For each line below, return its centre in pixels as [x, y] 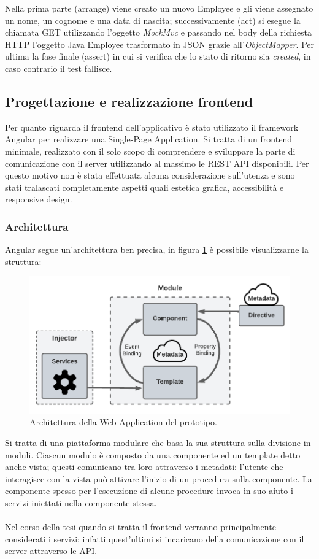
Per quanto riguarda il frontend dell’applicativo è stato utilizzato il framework [152, 127]
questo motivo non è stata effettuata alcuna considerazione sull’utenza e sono [150, 175]
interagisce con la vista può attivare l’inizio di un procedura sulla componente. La [159, 478]
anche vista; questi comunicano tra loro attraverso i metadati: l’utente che [144, 467]
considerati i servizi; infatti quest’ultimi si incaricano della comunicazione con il [155, 538]
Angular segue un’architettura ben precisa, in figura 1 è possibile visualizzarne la [157, 249]
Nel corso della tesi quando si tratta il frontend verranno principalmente [140, 527]
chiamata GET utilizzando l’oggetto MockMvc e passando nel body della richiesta [159, 32]
